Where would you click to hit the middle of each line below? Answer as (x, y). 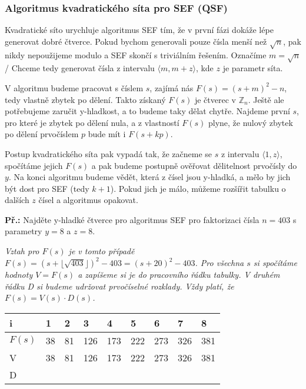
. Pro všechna (219, 263)
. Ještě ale (266, 99)
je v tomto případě (102, 251)
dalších (17, 200)
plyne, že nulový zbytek (250, 122)
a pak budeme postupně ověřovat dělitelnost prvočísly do (194, 165)
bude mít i (107, 134)
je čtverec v (215, 99)
